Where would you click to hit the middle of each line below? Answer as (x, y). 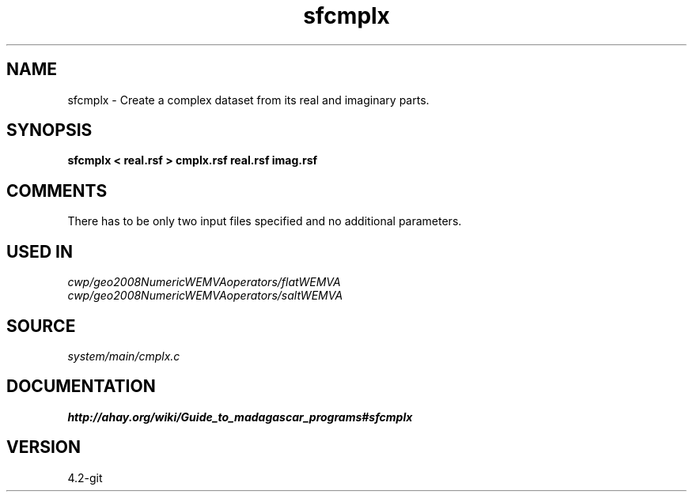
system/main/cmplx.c (124, 356)
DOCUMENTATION (81, 387)
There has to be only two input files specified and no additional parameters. (265, 221)
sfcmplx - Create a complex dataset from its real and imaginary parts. (248, 100)
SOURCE (41, 326)
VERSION (44, 447)
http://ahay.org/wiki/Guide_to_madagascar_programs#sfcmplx (240, 417)
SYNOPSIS (49, 130)
